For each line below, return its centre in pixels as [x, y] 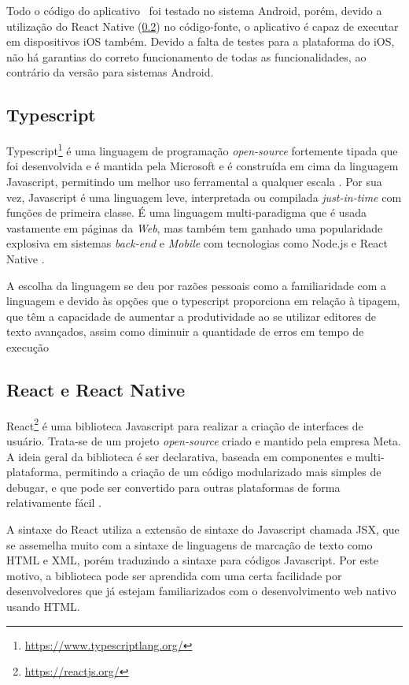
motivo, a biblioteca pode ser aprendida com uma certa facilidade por [174, 575]
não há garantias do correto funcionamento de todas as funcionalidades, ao [186, 56]
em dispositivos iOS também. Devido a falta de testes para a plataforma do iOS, [201, 41]
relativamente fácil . [54, 503]
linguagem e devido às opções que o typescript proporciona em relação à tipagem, [203, 301]
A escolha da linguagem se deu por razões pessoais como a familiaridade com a [197, 285]
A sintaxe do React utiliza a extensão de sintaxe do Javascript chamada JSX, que [203, 529]
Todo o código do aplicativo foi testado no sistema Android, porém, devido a [194, 10]
